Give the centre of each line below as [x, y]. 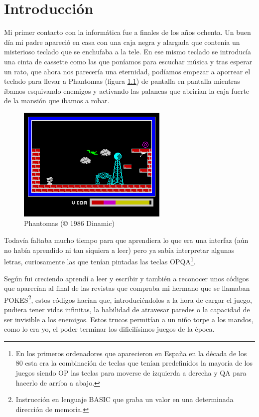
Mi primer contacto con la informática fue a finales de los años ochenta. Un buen [128, 32]
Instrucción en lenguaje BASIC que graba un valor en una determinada [125, 399]
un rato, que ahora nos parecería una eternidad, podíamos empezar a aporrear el [127, 71]
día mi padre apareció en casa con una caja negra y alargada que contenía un [122, 42]
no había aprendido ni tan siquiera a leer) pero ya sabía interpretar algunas [119, 250]
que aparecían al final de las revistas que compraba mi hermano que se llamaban [127, 288]
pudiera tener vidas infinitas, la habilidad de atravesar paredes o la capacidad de [127, 309]
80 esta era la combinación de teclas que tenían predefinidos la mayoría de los [134, 363]
